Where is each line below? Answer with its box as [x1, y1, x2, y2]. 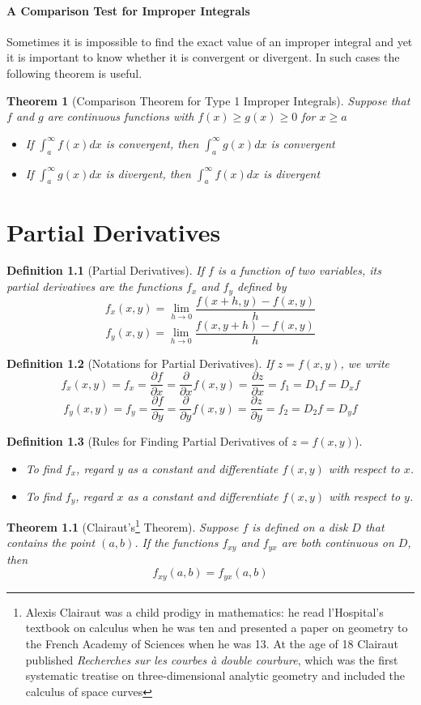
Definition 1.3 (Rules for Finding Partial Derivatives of [6, 433, 288, 450]
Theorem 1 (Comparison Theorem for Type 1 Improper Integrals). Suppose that [6, 92, 410, 109]
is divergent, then [105, 164, 191, 182]
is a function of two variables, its [217, 262, 381, 279]
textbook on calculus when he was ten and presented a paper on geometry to [25, 619, 408, 636]
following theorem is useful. [6, 64, 142, 81]
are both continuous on [281, 534, 394, 551]
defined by [236, 278, 287, 295]
